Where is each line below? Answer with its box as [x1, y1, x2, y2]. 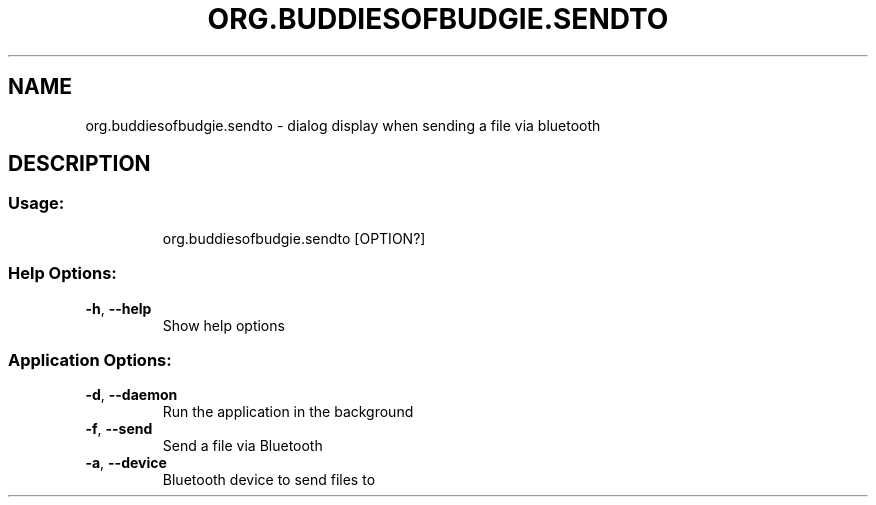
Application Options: [8, 349, 172, 370]
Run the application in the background [162, 403, 414, 421]
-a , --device [85, 454, 167, 472]
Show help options [162, 316, 285, 334]
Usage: [8, 193, 65, 214]
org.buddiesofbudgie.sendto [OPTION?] [162, 229, 426, 247]
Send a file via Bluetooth [162, 437, 323, 455]
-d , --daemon [85, 386, 178, 404]
